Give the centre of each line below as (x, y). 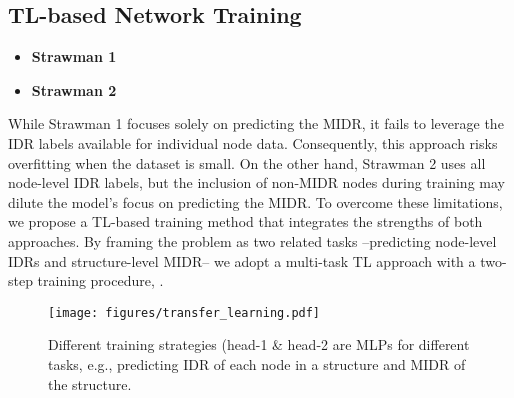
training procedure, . (100, 280)
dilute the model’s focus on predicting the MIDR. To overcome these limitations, (255, 201)
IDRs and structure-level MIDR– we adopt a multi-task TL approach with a (242, 260)
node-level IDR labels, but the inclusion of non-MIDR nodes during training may (256, 182)
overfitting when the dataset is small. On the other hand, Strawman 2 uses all (247, 162)
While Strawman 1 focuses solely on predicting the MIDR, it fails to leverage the (256, 123)
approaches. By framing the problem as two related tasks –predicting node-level (252, 240)
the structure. (90, 383)
